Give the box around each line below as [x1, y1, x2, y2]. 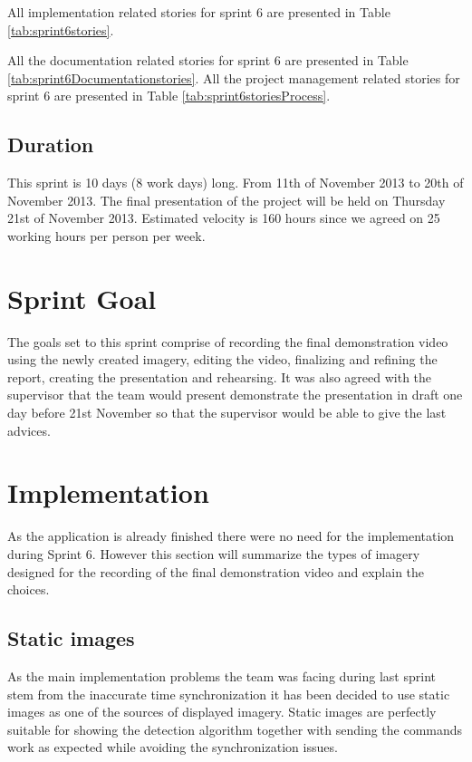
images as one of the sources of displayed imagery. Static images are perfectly [7, 702, 437, 721]
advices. [7, 420, 51, 439]
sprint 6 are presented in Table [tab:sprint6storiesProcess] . [7, 86, 331, 105]
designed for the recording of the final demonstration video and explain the [7, 562, 425, 581]
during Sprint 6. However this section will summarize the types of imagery [7, 544, 420, 563]
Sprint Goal [7, 279, 157, 316]
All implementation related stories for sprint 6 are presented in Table [7, 3, 390, 21]
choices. [7, 580, 50, 599]
